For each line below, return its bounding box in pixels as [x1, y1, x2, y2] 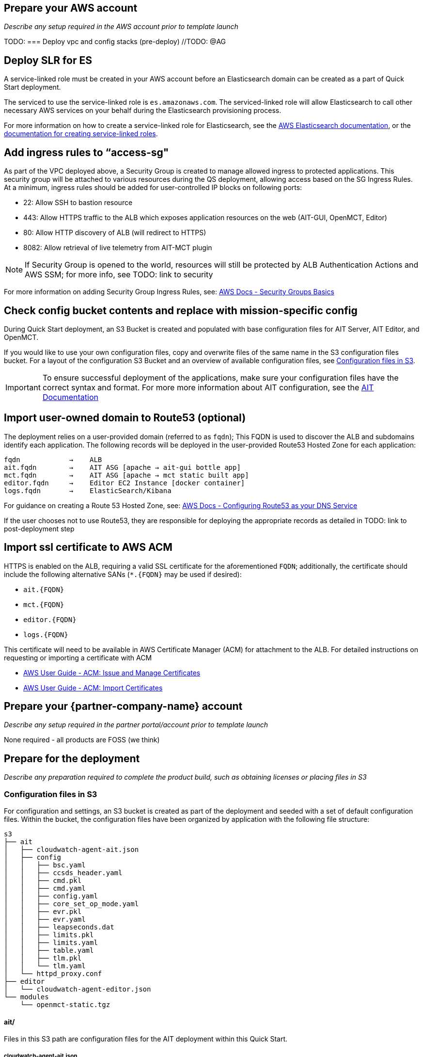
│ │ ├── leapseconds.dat [4, 923, 114, 931]
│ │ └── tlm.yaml [4, 962, 86, 970]
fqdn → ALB [4, 455, 102, 464]
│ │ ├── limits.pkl [4, 931, 94, 939]
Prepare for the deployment [4, 752, 140, 765]
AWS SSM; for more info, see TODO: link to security [25, 270, 213, 280]
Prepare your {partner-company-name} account [4, 700, 243, 713]
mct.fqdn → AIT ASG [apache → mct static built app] [4, 471, 249, 479]
